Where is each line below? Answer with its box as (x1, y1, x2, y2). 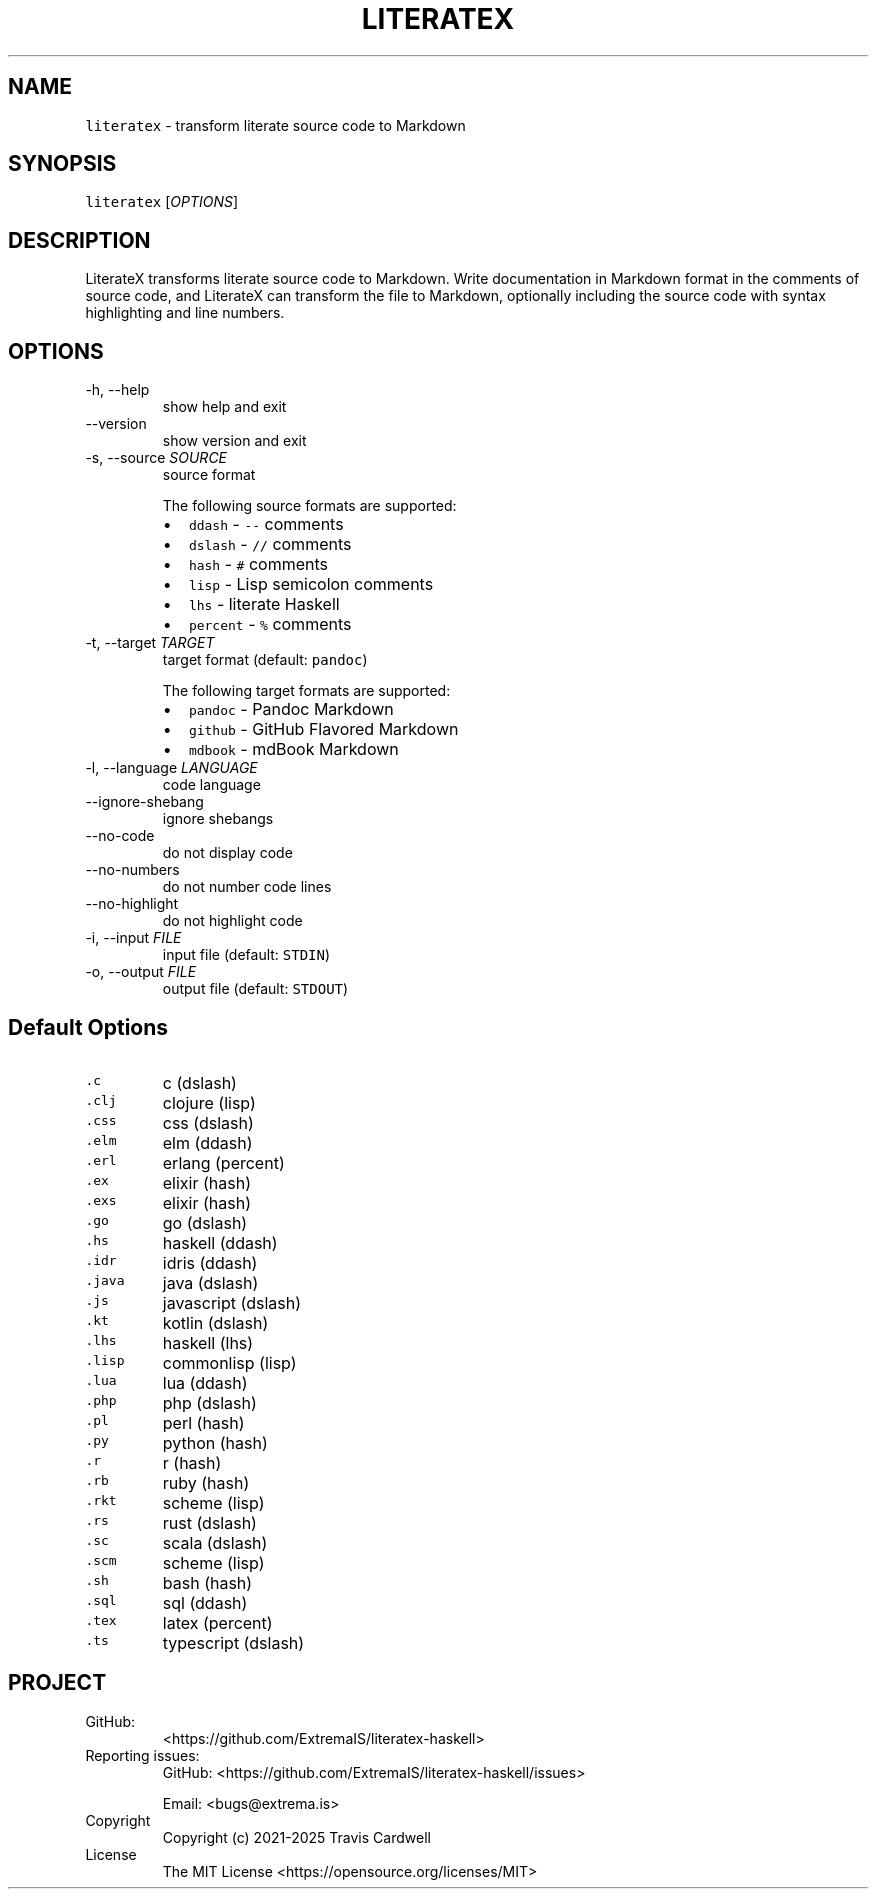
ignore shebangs (162, 810, 274, 828)
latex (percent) (162, 1612, 273, 1633)
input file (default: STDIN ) (162, 946, 331, 964)
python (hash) (162, 1432, 268, 1453)
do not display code (162, 844, 293, 862)
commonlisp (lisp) (162, 1352, 297, 1373)
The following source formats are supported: (162, 497, 457, 515)
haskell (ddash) (162, 1232, 278, 1253)
